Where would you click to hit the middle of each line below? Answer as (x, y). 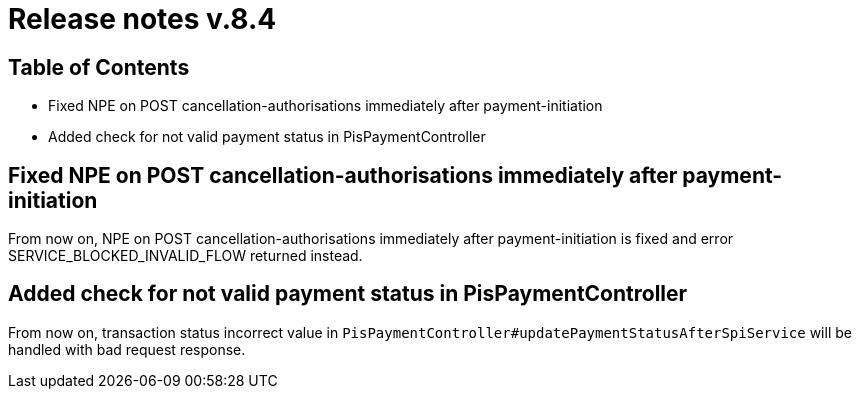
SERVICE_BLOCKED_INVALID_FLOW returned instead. (185, 256)
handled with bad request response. (127, 349)
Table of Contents (99, 67)
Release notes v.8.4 (142, 19)
